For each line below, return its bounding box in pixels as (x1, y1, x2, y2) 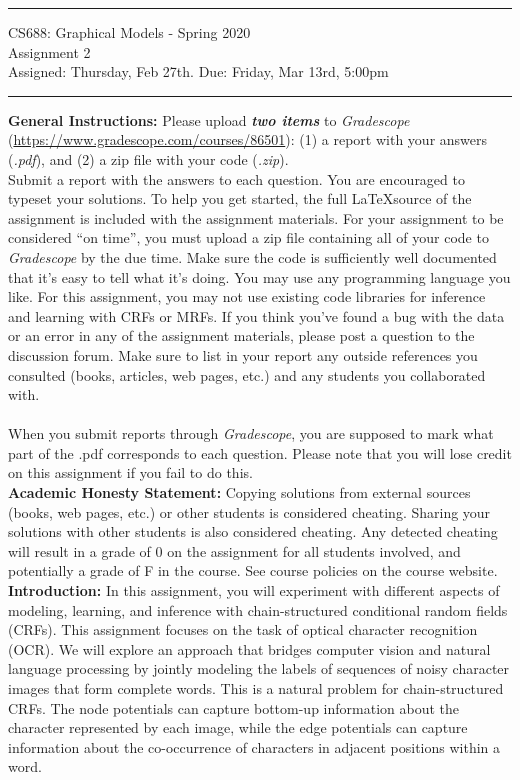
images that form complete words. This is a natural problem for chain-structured (8, 678, 504, 698)
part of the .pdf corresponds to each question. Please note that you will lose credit (8, 442, 512, 463)
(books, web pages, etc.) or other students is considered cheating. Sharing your (8, 501, 491, 522)
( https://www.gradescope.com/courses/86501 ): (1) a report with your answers (8, 129, 488, 150)
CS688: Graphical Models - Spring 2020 (8, 22, 251, 42)
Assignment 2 (8, 41, 91, 62)
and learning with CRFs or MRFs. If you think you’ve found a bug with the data (8, 305, 505, 326)
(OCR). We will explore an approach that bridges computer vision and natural (8, 638, 491, 659)
